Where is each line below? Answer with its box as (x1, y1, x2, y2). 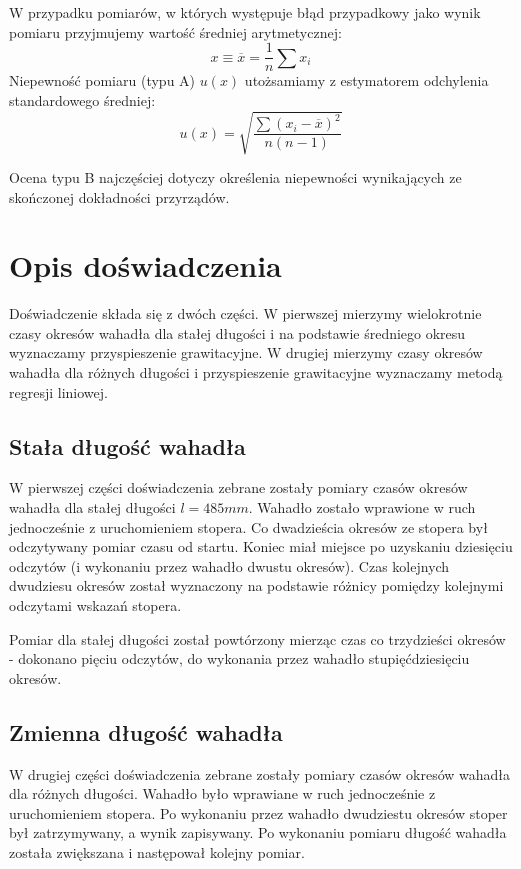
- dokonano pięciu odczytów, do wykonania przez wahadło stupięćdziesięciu (9, 648, 470, 669)
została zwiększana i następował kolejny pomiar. (9, 841, 305, 862)
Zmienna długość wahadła (9, 716, 283, 747)
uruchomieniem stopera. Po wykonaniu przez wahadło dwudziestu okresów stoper (9, 802, 508, 823)
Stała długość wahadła (9, 430, 246, 461)
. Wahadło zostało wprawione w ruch (248, 497, 476, 518)
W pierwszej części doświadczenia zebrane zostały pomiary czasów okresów (9, 477, 468, 498)
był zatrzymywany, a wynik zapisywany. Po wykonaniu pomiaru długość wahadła (9, 822, 507, 843)
